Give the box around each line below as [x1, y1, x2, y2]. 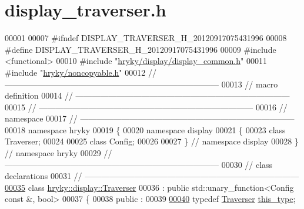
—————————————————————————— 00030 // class [5, 158, 273, 170]
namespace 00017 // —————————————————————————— [5, 112, 295, 124]
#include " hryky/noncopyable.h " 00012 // [5, 66, 156, 78]
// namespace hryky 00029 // [5, 147, 112, 159]
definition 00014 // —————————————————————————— [5, 89, 290, 102]
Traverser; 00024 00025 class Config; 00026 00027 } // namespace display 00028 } [5, 135, 299, 147]
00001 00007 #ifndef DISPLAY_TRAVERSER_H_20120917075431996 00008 [5, 32, 287, 44]
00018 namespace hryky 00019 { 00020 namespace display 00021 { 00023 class [5, 123, 286, 136]
